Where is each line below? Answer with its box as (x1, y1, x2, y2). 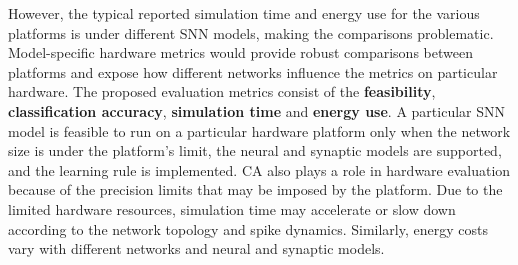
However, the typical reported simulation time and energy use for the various (8, 3, 480, 23)
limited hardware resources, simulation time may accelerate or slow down (8, 198, 456, 219)
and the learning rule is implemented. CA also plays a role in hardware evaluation (8, 159, 511, 180)
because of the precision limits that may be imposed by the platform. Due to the (8, 179, 503, 200)
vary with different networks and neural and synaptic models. (8, 238, 385, 259)
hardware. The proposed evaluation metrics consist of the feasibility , (8, 81, 436, 102)
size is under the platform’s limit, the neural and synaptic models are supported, (8, 140, 502, 161)
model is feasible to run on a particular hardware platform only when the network (8, 120, 511, 141)
